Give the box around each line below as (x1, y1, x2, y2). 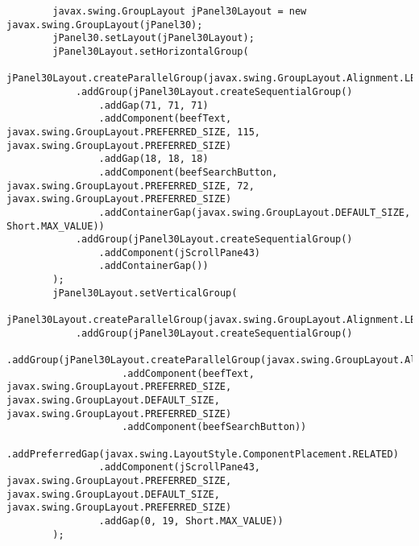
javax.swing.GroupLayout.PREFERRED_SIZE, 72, (6, 180, 255, 192)
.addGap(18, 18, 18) (98, 153, 209, 165)
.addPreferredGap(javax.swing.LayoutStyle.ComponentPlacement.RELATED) (6, 448, 399, 460)
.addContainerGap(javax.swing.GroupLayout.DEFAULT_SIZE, (98, 206, 411, 218)
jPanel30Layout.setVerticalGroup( (52, 287, 238, 299)
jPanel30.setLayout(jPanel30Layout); (52, 32, 255, 44)
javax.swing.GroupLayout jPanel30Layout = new (52, 6, 307, 17)
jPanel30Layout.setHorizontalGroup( (52, 45, 249, 57)
